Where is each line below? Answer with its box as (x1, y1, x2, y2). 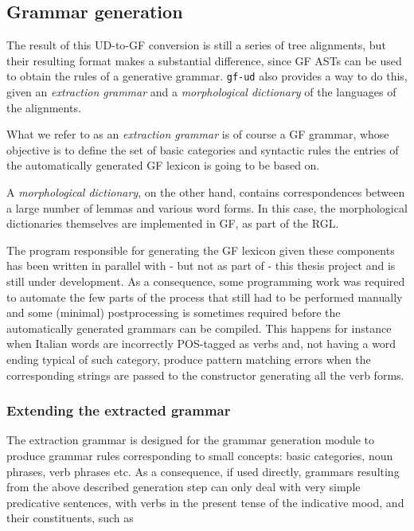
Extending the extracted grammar (6, 400, 231, 420)
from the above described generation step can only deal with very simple (6, 478, 361, 495)
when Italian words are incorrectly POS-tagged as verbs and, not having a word (6, 335, 396, 352)
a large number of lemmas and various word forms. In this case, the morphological (6, 199, 408, 216)
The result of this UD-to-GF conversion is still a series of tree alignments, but (6, 37, 386, 53)
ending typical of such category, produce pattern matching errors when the (6, 350, 371, 367)
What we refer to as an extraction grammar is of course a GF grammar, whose (6, 126, 389, 143)
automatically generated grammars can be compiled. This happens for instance (6, 319, 392, 336)
